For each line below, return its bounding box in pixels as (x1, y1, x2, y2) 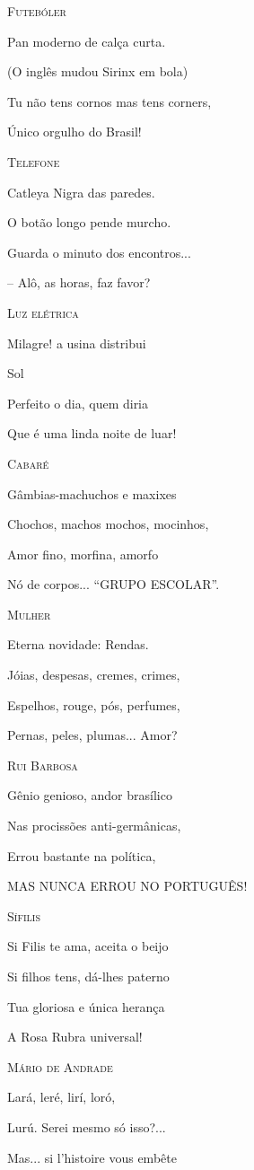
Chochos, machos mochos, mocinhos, (7, 515, 209, 533)
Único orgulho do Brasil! (7, 122, 142, 141)
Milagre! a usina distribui (7, 333, 146, 352)
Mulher (7, 604, 51, 623)
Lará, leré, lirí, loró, (7, 1087, 116, 1106)
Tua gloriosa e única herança (7, 997, 165, 1016)
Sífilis (7, 906, 40, 925)
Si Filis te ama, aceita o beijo (7, 937, 169, 955)
